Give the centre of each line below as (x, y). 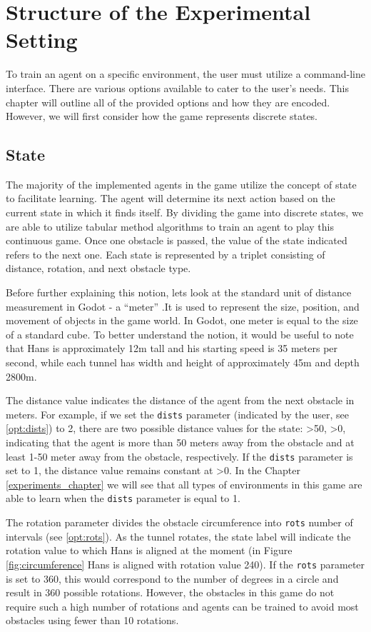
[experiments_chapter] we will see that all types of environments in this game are (184, 484)
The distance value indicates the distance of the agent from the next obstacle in (180, 400)
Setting (42, 40)
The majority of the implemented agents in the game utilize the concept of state (181, 184)
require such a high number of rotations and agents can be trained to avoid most (182, 606)
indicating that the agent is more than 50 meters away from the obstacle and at (180, 442)
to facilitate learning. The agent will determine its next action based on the (171, 198)
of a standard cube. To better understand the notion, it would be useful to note (180, 334)
